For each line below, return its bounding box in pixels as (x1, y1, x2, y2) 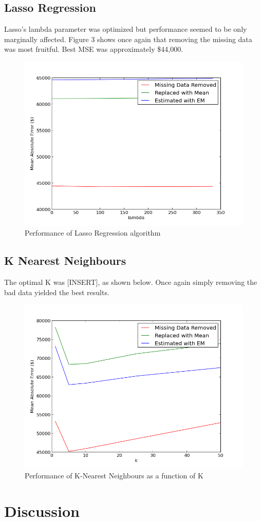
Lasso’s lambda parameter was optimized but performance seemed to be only (4, 24, 247, 34)
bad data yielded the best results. (4, 286, 109, 297)
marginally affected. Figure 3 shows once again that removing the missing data (4, 33, 252, 44)
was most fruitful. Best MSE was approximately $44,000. (4, 44, 183, 54)
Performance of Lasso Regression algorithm (25, 227, 161, 238)
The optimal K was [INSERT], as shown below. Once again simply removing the (4, 276, 257, 287)
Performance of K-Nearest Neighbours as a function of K (25, 470, 203, 481)
